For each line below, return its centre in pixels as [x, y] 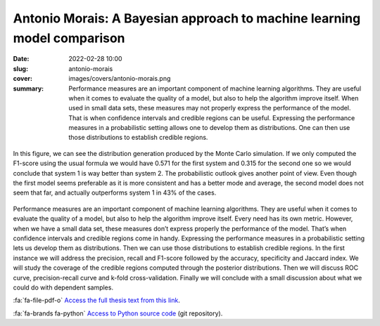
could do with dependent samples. [63, 287]
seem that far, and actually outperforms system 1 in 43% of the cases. [115, 193]
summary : [28, 89]
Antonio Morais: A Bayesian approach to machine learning [187, 18]
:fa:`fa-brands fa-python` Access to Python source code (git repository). [118, 313]
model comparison [69, 38]
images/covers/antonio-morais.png [120, 79]
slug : [20, 69]
